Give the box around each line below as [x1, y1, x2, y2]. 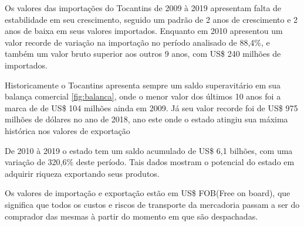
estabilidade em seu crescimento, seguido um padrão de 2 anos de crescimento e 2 [5, 13, 298, 25]
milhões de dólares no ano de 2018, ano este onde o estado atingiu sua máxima [5, 113, 288, 125]
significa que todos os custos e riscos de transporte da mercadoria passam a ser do [5, 198, 300, 210]
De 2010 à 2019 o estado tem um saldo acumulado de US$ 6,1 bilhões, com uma [5, 144, 293, 156]
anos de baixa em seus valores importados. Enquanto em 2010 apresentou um [5, 25, 283, 37]
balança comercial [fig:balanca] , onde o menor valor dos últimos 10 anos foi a [5, 90, 281, 102]
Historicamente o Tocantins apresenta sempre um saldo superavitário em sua [5, 78, 281, 91]
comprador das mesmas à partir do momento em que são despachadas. [5, 210, 258, 222]
